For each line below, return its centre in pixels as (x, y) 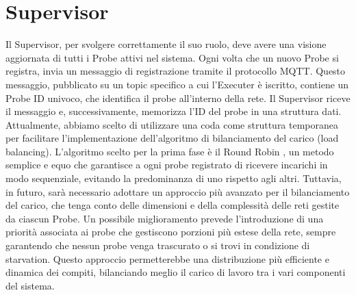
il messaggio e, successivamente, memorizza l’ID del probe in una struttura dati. (174, 111)
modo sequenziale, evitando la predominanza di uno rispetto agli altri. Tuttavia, (174, 178)
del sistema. (30, 285)
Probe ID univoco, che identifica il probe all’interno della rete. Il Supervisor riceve (178, 98)
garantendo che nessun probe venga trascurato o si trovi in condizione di (158, 245)
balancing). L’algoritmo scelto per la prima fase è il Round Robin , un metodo (170, 151)
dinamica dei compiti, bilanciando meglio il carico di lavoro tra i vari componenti (176, 272)
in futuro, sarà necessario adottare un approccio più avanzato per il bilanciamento (178, 191)
